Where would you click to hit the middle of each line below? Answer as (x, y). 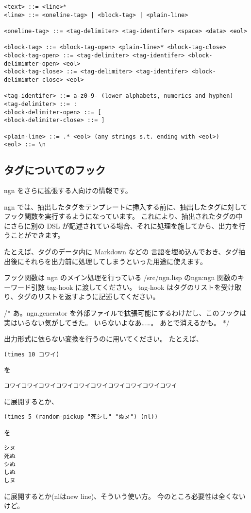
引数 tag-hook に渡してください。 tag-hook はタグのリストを (126, 287)
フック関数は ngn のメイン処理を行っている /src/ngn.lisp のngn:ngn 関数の (121, 277)
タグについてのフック (55, 170)
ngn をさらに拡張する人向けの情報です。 (68, 190)
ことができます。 (37, 235)
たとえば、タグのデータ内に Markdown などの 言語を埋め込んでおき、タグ (121, 251)
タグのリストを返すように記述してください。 (88, 296)
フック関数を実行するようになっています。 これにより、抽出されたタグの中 (123, 216)
